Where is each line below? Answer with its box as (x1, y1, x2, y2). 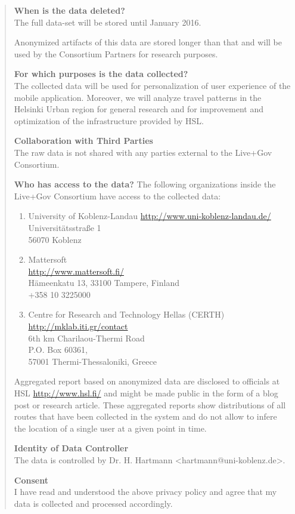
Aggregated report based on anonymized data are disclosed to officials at (14, 375, 280, 387)
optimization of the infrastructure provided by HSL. (14, 114, 204, 127)
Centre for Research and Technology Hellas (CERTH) (28, 308, 225, 321)
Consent (14, 473, 48, 486)
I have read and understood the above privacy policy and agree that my (14, 485, 277, 498)
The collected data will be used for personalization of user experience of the (14, 79, 291, 91)
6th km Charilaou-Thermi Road (28, 331, 145, 344)
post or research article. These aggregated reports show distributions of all (14, 398, 286, 411)
